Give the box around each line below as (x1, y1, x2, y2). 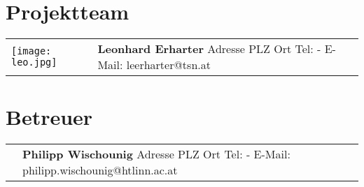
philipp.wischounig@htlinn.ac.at (22, 162, 178, 179)
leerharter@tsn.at (126, 57, 211, 73)
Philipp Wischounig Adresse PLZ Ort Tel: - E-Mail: (22, 146, 290, 163)
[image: (11, 45, 52, 57)
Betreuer (6, 103, 93, 131)
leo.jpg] (11, 57, 57, 68)
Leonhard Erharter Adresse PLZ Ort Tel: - (97, 40, 321, 57)
